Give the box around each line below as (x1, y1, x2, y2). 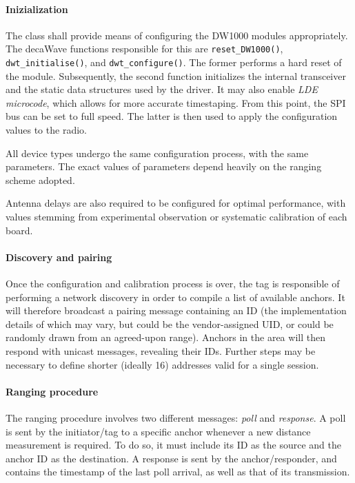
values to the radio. (6, 123, 87, 137)
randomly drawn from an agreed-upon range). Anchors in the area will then (6, 330, 325, 345)
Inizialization (6, 1, 68, 16)
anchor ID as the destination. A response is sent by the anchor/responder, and (6, 451, 337, 465)
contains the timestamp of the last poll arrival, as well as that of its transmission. (6, 464, 350, 479)
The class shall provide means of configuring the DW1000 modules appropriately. (6, 28, 348, 42)
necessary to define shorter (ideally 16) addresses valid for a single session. (6, 357, 319, 371)
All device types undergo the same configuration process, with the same (6, 145, 309, 160)
